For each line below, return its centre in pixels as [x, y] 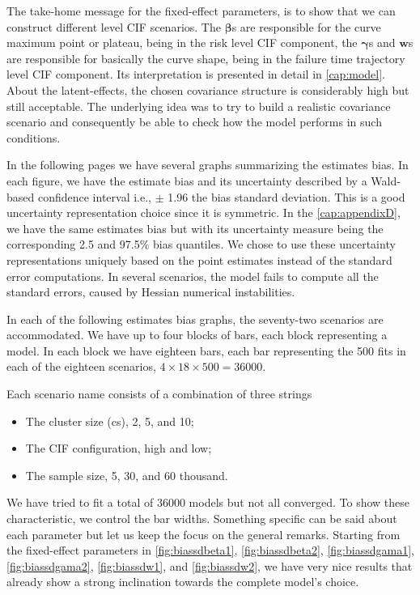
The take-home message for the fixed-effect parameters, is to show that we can [201, 11]
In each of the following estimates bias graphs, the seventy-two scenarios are [195, 319]
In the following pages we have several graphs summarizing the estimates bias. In [208, 165]
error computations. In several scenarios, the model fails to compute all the [193, 276]
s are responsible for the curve [306, 26]
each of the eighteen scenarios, [81, 366]
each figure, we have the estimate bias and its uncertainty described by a [187, 180]
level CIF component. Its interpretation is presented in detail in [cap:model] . [196, 74]
